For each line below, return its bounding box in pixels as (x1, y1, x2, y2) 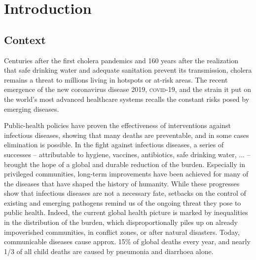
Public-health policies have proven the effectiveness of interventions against (4, 120, 231, 130)
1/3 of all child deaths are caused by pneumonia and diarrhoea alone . (4, 246, 214, 256)
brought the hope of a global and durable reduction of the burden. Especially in (4, 159, 245, 169)
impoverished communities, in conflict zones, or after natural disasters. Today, (4, 226, 240, 237)
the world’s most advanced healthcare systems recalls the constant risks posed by (4, 93, 250, 104)
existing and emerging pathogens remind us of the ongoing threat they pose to (4, 197, 241, 208)
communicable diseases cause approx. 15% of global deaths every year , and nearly (4, 236, 251, 247)
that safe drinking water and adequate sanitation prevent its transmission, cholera (4, 65, 252, 75)
